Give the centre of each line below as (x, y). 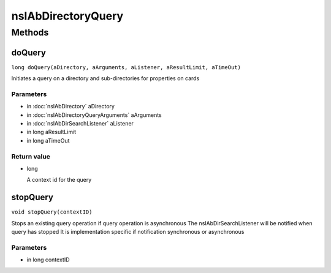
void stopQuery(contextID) (52, 212)
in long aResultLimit (51, 132)
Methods (30, 32)
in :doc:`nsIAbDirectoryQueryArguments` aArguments (94, 115)
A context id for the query (59, 180)
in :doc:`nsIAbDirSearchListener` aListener (80, 124)
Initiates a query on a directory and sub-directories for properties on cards (105, 78)
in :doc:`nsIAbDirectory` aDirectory (70, 107)
